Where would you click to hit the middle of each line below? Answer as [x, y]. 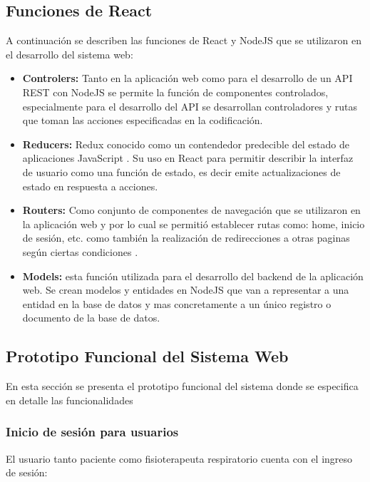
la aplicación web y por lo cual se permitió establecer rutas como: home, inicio [194, 224]
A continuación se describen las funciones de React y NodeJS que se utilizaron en [184, 40]
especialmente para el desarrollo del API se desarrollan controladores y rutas [190, 106]
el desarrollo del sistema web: [70, 54]
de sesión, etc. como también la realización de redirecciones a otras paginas [186, 238]
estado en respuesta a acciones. [90, 186]
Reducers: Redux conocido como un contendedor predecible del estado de [186, 144]
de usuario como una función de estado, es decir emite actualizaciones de [181, 171]
